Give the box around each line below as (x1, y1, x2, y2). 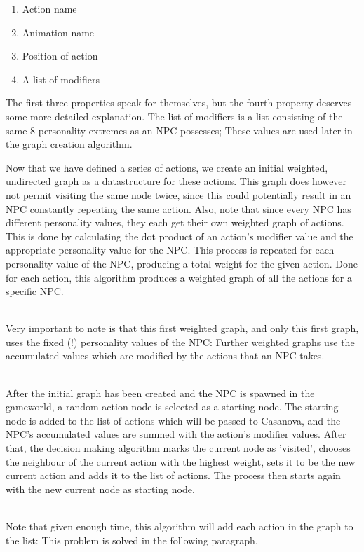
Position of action (22, 48, 98, 63)
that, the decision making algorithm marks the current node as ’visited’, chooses (6, 441, 351, 455)
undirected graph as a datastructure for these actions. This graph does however (6, 174, 347, 188)
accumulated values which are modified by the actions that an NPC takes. (6, 348, 325, 363)
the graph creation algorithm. (6, 137, 133, 151)
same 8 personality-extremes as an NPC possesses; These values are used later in (6, 123, 353, 137)
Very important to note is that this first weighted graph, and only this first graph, (6, 321, 359, 336)
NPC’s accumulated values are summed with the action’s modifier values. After (6, 427, 346, 441)
